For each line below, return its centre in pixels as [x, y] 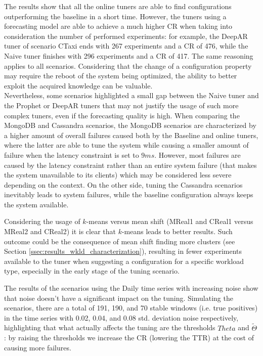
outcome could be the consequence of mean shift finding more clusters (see [120, 241]
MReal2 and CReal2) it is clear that [60, 231]
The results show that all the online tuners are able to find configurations [118, 6]
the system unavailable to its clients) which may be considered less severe [118, 175]
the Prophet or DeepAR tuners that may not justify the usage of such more [121, 105]
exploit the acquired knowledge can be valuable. [78, 85]
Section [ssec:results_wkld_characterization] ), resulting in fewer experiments [123, 251]
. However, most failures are [198, 154]
